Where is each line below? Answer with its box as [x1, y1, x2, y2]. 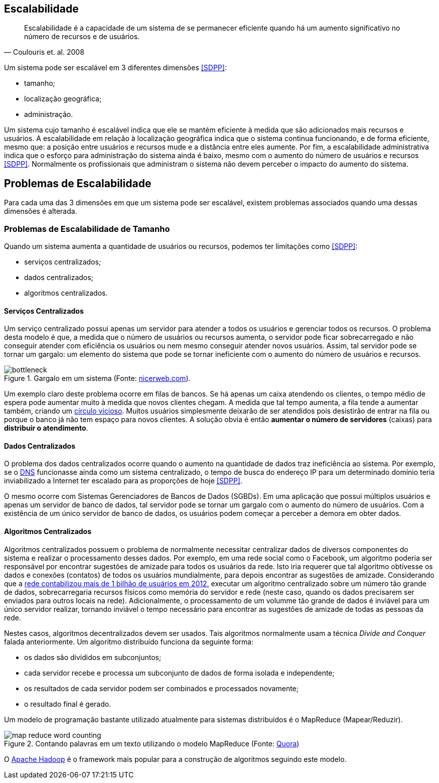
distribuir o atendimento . [4, 424, 88, 433]
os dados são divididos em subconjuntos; [24, 652, 162, 662]
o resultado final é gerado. [24, 699, 111, 708]
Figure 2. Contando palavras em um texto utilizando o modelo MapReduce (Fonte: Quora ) [4, 739, 300, 748]
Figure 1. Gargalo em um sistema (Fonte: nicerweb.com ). [4, 374, 191, 383]
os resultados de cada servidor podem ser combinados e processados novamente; [24, 684, 299, 693]
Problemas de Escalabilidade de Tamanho [4, 223, 170, 234]
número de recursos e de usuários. [24, 32, 140, 41]
